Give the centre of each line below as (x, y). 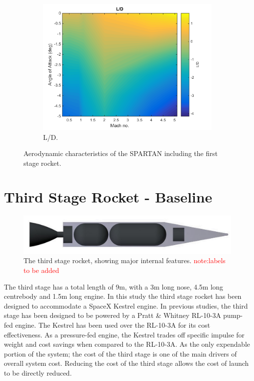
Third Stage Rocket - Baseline (108, 196)
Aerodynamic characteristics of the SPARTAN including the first (121, 153)
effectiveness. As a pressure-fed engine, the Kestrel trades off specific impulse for (124, 334)
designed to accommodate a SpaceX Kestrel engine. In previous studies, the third (126, 305)
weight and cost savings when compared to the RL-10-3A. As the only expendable (127, 344)
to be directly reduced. (38, 372)
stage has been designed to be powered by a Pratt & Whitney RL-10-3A (113, 315)
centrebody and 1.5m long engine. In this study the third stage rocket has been (123, 296)
